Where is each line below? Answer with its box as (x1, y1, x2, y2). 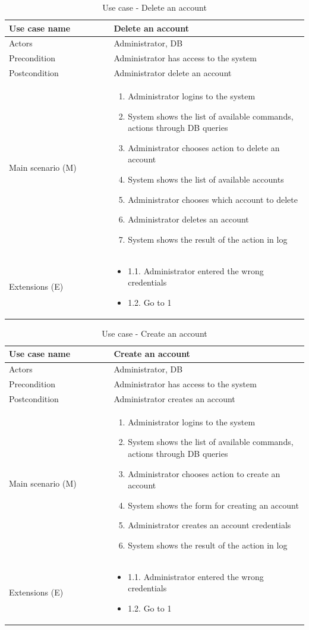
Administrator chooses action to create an (128, 467, 280, 479)
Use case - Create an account (102, 327, 207, 339)
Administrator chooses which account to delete (128, 193, 298, 205)
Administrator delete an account (113, 67, 232, 79)
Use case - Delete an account (102, 1, 207, 13)
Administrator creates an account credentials (128, 519, 291, 531)
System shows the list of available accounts (128, 173, 284, 185)
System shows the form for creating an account (128, 499, 299, 511)
